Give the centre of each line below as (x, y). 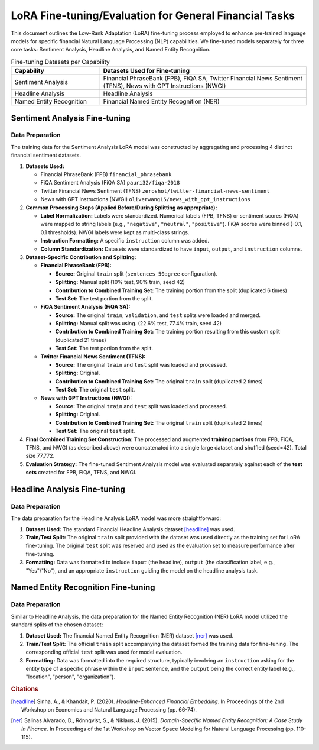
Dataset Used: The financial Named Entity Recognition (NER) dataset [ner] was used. (129, 635)
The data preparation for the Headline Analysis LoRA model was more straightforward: (116, 518)
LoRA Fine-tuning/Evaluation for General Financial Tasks (153, 15)
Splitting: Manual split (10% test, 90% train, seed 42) (120, 282)
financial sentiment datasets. (46, 155)
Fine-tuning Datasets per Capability (61, 62)
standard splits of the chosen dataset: (57, 625)
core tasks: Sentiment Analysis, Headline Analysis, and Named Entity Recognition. (111, 50)
